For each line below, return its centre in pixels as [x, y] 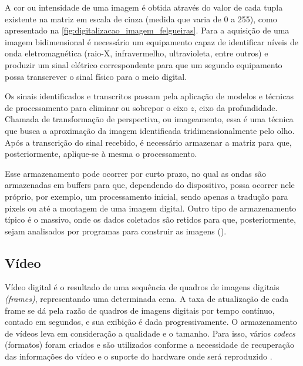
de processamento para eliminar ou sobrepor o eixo [96, 107]
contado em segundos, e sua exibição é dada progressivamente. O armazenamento [151, 322]
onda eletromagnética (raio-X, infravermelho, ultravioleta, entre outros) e [137, 53]
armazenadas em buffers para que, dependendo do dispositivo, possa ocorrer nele [150, 185]
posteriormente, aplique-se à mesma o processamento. [101, 154]
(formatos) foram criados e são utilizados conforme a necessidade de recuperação [149, 345]
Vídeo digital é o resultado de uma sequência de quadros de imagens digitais [142, 287]
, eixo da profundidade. [236, 107]
